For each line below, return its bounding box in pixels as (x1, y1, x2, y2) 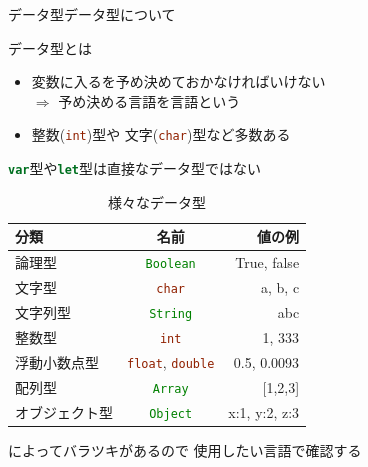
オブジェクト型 (15, 401, 113, 422)
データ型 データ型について (8, 4, 176, 24)
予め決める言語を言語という (58, 90, 241, 111)
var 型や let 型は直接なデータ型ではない (8, 158, 261, 179)
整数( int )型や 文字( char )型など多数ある (31, 124, 291, 145)
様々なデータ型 (108, 191, 207, 212)
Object (149, 406, 193, 421)
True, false (235, 252, 300, 273)
